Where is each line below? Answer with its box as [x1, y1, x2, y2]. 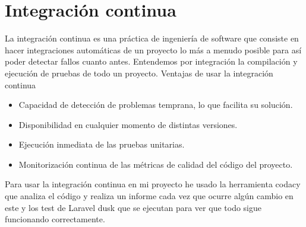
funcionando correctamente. [5, 213, 105, 225]
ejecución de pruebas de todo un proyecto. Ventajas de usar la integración [5, 66, 273, 79]
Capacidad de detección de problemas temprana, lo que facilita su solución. [18, 98, 293, 111]
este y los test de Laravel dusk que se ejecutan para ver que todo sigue [5, 201, 261, 213]
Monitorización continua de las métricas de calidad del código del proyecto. [18, 158, 293, 170]
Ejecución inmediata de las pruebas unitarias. [18, 138, 185, 151]
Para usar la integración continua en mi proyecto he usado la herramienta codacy [5, 178, 301, 190]
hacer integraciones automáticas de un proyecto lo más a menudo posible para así [5, 43, 302, 56]
